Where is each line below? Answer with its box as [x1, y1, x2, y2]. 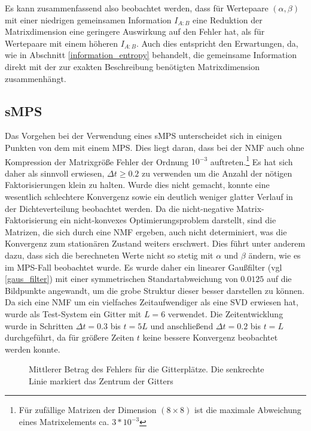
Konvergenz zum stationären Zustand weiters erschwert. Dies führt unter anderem [5, 237, 306, 250]
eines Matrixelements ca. [19, 415, 109, 428]
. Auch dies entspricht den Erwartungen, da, [136, 37, 298, 49]
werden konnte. [5, 342, 60, 355]
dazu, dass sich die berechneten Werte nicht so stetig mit [5, 248, 214, 261]
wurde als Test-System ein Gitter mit [5, 307, 142, 320]
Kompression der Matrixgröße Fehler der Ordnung [5, 155, 189, 168]
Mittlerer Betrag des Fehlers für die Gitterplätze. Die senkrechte [29, 363, 264, 375]
